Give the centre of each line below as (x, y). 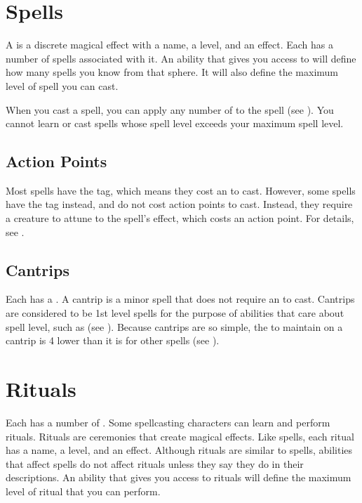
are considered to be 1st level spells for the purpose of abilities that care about (175, 313)
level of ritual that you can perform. (83, 491)
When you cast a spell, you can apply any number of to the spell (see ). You (170, 109)
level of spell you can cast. (62, 85)
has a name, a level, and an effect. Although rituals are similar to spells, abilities (179, 450)
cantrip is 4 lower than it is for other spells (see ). (113, 340)
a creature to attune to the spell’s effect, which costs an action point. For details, (180, 218)
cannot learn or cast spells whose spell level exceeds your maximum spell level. (175, 123)
